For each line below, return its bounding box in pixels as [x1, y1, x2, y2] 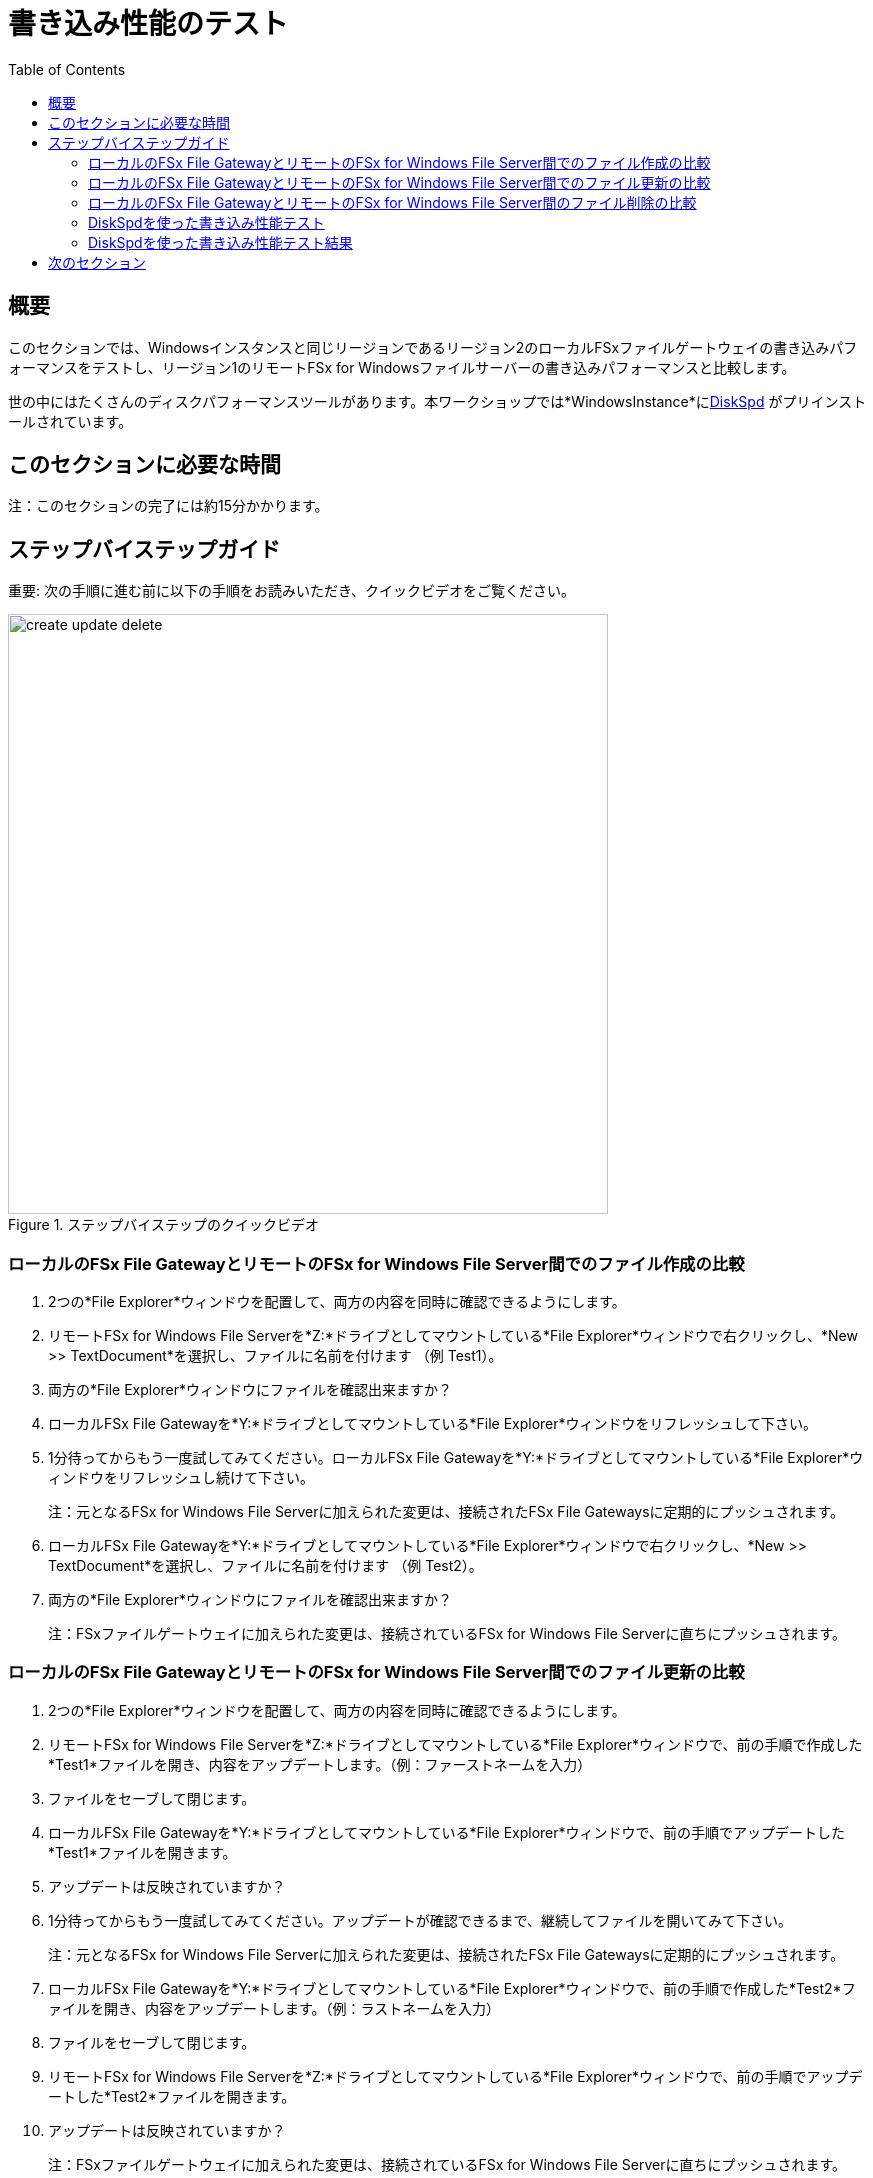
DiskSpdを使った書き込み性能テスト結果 [88, 233, 353, 251]
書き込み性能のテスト [8, 7, 289, 41]
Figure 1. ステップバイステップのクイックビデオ [8, 1216, 319, 1234]
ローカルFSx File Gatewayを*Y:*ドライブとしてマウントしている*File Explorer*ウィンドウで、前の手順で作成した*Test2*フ [48, 1979, 856, 1997]
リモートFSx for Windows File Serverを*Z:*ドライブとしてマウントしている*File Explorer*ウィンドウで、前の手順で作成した [48, 1735, 863, 1753]
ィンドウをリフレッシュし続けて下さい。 [48, 1469, 314, 1487]
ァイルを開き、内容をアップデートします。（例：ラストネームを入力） [48, 1999, 500, 2017]
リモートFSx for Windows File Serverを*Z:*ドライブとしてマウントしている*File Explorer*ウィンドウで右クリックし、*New [48, 1327, 858, 1345]
